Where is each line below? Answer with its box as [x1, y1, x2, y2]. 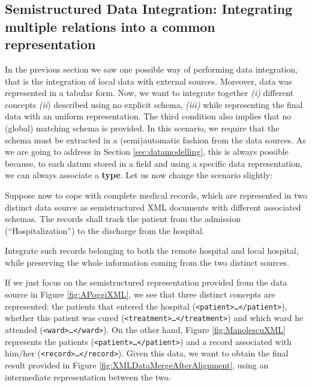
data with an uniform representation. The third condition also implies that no [5, 110, 292, 122]
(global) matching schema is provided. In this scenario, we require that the [5, 121, 280, 134]
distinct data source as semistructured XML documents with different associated [5, 200, 301, 213]
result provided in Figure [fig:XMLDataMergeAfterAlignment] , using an [5, 358, 269, 371]
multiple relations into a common [5, 17, 215, 35]
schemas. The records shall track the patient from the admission [5, 212, 241, 225]
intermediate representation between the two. [5, 370, 171, 383]
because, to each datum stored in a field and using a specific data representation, [5, 157, 302, 169]
